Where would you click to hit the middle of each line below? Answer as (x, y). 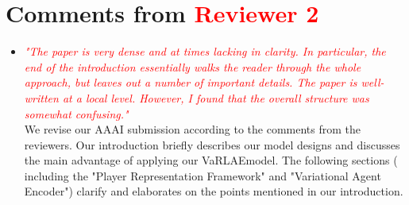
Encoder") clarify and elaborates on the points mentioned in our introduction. (214, 191)
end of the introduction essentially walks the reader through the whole (193, 66)
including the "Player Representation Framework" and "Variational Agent (203, 175)
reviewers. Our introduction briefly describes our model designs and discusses (212, 144)
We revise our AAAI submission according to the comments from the (193, 129)
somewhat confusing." (76, 113)
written (41, 97)
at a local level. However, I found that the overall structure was (216, 97)
